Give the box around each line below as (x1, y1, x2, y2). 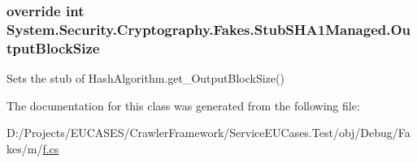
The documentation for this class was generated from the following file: (7, 97, 360, 114)
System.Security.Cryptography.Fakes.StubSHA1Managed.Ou (7, 19, 411, 39)
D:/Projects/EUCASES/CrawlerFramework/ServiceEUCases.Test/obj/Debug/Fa (7, 124, 410, 141)
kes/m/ (7, 139, 43, 157)
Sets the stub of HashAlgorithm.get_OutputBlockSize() (7, 70, 285, 87)
